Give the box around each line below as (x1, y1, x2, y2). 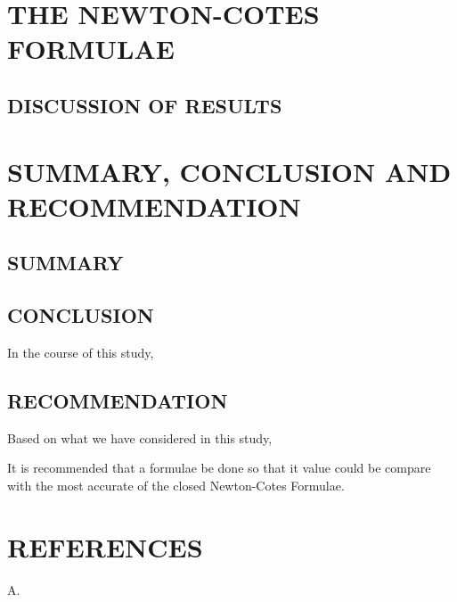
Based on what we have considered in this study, (7, 428, 273, 447)
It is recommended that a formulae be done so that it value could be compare (7, 458, 431, 477)
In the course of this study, (7, 342, 154, 361)
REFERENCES (7, 528, 203, 565)
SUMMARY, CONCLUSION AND (7, 153, 452, 189)
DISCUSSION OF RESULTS (7, 91, 282, 119)
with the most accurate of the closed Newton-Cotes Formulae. (7, 475, 345, 494)
